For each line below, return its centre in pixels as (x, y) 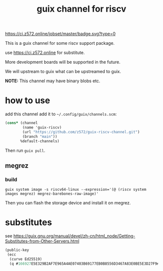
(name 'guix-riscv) (42, 127)
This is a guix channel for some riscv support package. (60, 43)
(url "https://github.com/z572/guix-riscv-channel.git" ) (81, 132)
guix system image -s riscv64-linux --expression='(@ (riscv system (76, 190)
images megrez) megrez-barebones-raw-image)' (52, 194)
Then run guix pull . (25, 150)
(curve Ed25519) (26, 259)
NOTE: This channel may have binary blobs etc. (53, 81)
